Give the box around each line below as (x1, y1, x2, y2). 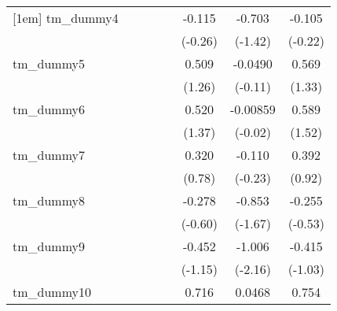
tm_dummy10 (13, 283, 92, 301)
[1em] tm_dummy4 (13, 9, 119, 27)
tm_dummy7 (13, 146, 86, 164)
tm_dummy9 (13, 237, 86, 255)
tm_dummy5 (13, 54, 86, 72)
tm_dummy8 (13, 191, 86, 209)
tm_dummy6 (13, 100, 86, 118)
